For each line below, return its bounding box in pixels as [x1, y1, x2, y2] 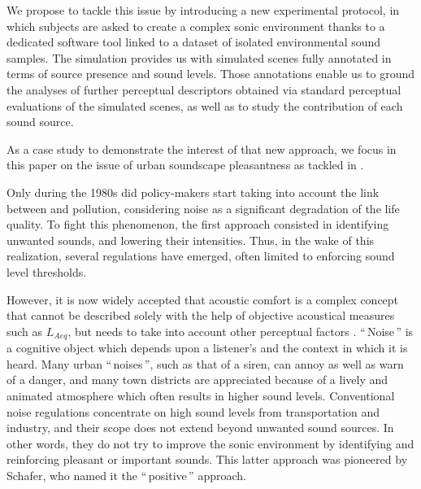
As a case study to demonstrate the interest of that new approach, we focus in [7, 140, 397, 157]
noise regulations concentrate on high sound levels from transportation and [7, 403, 380, 420]
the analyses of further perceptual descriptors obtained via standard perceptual [7, 81, 401, 98]
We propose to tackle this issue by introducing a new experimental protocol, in [7, 2, 400, 18]
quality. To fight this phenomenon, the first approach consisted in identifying [7, 216, 389, 233]
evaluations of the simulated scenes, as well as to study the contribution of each [7, 97, 403, 114]
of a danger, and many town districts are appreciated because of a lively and [7, 371, 388, 388]
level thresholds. [7, 263, 87, 280]
